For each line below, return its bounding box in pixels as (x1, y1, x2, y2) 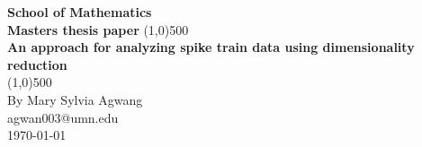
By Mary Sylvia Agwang (7, 90, 143, 108)
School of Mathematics (7, 3, 152, 21)
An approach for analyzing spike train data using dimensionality (7, 38, 415, 56)
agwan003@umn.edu (7, 108, 119, 126)
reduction (7, 55, 67, 73)
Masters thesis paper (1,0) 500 (7, 20, 189, 39)
